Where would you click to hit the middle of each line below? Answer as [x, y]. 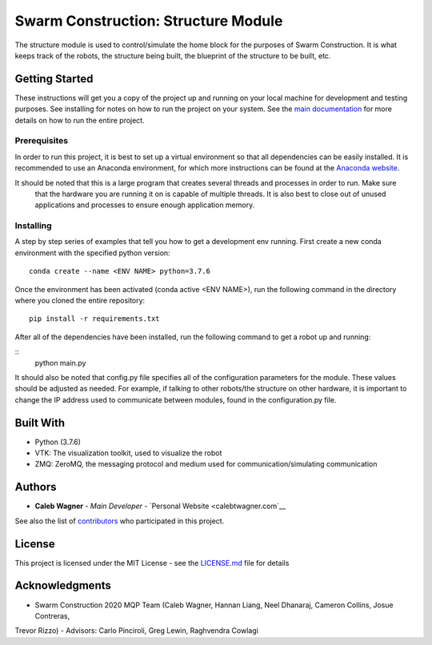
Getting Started [54, 79]
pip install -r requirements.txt [94, 319]
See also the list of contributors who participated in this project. [120, 521]
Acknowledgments [63, 585]
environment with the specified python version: [93, 253]
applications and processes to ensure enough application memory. [145, 205]
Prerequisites [41, 141]
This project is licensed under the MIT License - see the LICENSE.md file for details [152, 563]
